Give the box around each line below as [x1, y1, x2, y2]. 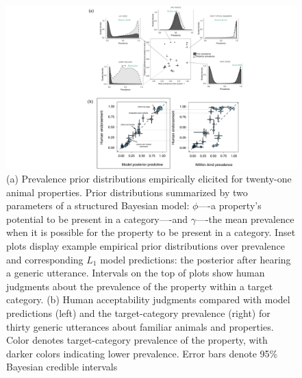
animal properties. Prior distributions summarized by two [6, 185, 248, 199]
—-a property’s [198, 198, 262, 213]
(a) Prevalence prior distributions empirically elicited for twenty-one [6, 172, 292, 186]
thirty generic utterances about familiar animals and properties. [6, 319, 274, 333]
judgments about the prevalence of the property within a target [6, 279, 273, 293]
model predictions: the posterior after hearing [100, 252, 291, 266]
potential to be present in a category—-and [6, 211, 188, 226]
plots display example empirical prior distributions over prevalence [6, 239, 285, 253]
